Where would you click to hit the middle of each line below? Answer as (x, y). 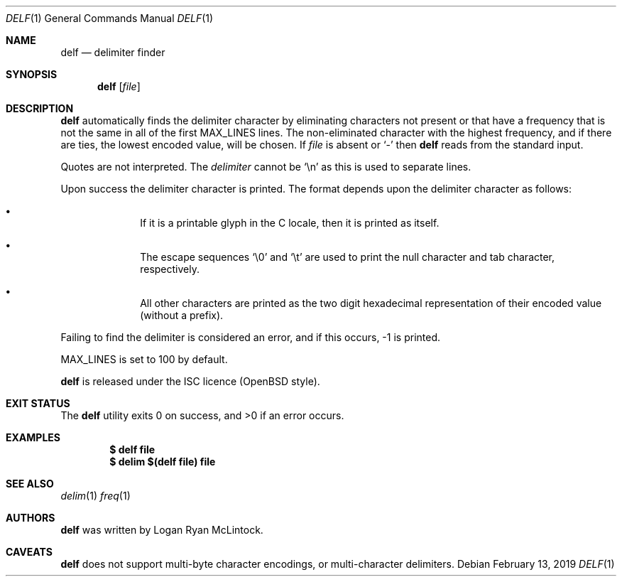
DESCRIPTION (40, 108)
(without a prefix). (182, 315)
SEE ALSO (30, 484)
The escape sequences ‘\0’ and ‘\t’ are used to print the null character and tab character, (348, 257)
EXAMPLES (33, 437)
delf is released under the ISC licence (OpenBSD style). (190, 381)
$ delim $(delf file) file (163, 462)
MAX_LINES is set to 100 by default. (144, 359)
